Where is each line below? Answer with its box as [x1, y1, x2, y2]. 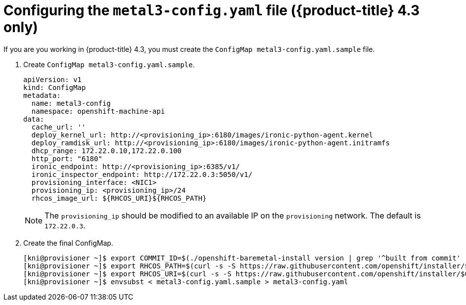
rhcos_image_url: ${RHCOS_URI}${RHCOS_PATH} [31, 194, 207, 202]
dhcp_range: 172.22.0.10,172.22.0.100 [31, 146, 182, 155]
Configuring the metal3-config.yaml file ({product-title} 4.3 [3, 2, 420, 19]
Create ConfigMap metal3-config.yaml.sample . [23, 60, 195, 69]
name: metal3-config [31, 99, 111, 107]
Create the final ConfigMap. [23, 238, 114, 247]
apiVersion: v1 [23, 75, 82, 84]
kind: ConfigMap [23, 83, 86, 91]
